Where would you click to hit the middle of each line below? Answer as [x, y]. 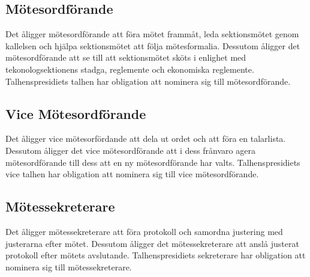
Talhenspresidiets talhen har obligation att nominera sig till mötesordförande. [148, 81]
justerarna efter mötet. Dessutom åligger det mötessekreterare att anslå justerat [152, 243]
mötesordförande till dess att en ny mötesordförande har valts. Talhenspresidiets [153, 162]
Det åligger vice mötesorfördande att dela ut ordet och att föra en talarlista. [146, 138]
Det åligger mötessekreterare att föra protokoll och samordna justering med [144, 231]
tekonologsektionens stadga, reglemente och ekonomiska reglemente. [130, 69]
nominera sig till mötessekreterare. [69, 266]
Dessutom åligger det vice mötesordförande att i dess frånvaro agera [130, 150]
